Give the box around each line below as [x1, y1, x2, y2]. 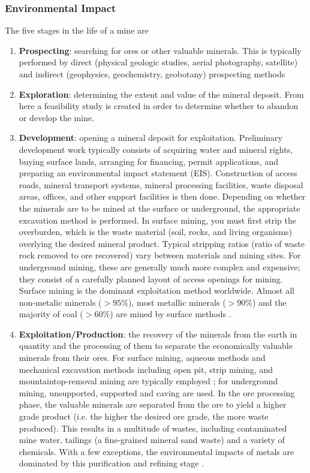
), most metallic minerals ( [128, 296, 226, 308]
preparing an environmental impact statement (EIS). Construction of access [19, 167, 298, 179]
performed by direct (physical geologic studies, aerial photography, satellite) [19, 56, 298, 68]
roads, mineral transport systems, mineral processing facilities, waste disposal [19, 178, 303, 191]
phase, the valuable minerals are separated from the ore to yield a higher [19, 398, 287, 411]
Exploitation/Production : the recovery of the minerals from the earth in [19, 327, 297, 340]
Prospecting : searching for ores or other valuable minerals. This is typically [19, 44, 302, 56]
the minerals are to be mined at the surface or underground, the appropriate [19, 201, 300, 214]
